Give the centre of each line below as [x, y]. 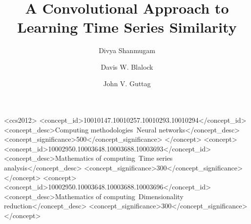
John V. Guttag [127, 83]
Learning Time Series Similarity [127, 27]
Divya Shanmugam [127, 50]
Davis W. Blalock [127, 66]
